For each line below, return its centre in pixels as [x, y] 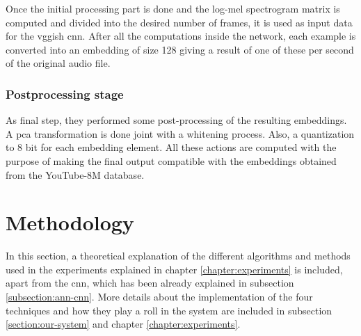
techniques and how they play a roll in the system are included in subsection [169, 310]
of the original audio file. [58, 63]
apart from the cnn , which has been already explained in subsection [150, 283]
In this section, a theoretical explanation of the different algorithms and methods [178, 256]
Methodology [70, 222]
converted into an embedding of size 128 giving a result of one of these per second [180, 49]
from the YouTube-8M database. [75, 174]
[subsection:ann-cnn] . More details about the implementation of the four [159, 297]
